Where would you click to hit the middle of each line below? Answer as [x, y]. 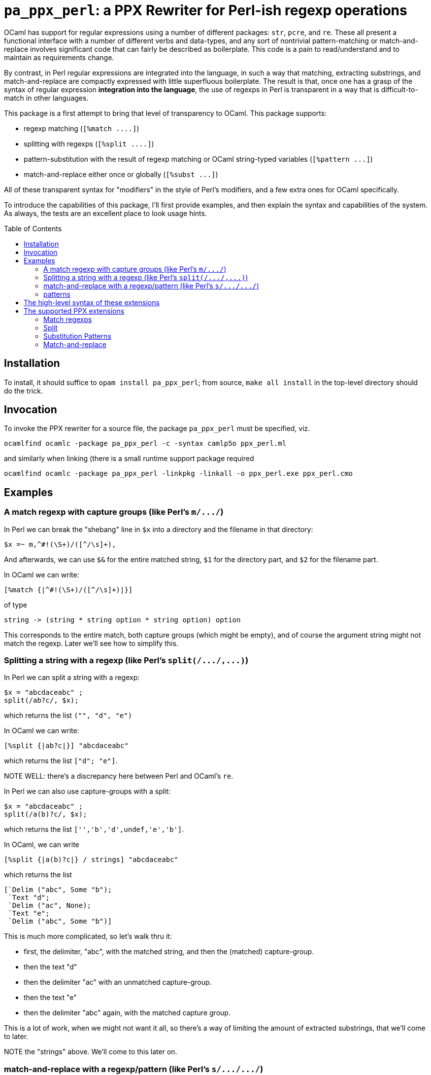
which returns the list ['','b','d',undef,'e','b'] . [94, 829]
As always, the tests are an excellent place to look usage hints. [105, 213]
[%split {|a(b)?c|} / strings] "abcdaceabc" [91, 860]
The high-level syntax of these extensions [92, 302]
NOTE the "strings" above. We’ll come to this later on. [91, 1052]
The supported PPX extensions [74, 311]
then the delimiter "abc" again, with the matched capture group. [127, 1013]
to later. [16, 1037]
